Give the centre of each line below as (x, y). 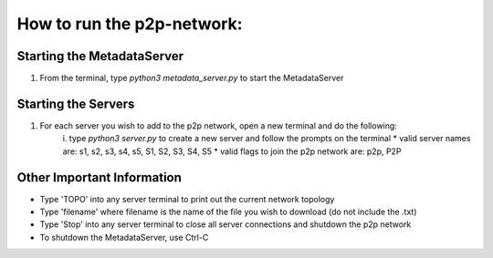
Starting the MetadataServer (100, 56)
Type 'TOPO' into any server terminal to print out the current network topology (187, 199)
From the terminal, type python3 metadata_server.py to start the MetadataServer (192, 78)
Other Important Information (100, 177)
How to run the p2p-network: (130, 24)
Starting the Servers (76, 103)
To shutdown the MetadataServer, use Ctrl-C (124, 237)
